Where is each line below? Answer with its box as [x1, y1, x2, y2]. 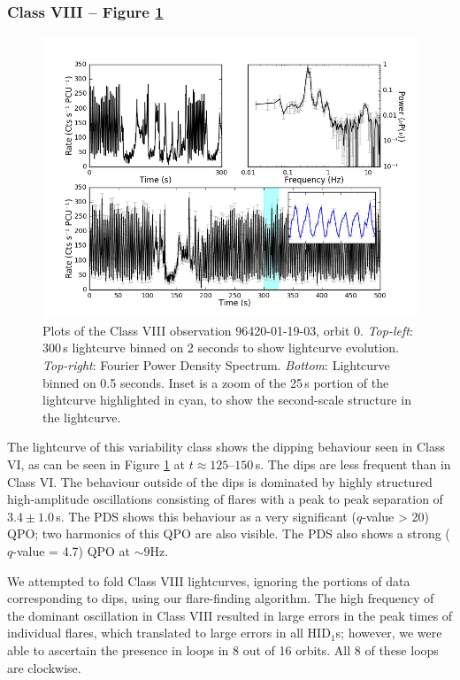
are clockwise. [7, 658, 81, 676]
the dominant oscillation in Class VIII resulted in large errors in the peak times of [7, 606, 453, 624]
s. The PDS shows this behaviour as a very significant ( [56, 506, 356, 525]
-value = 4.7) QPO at [12, 541, 131, 560]
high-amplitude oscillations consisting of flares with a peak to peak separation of [7, 490, 443, 508]
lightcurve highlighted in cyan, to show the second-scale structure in [42, 390, 411, 409]
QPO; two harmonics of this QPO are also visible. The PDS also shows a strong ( [7, 524, 450, 543]
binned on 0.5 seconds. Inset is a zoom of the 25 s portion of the [42, 373, 389, 391]
